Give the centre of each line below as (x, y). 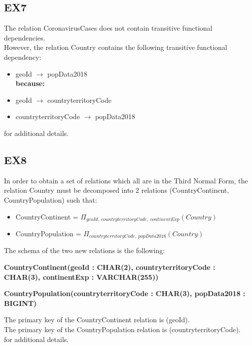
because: (30, 83)
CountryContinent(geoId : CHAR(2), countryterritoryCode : (110, 267)
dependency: (23, 57)
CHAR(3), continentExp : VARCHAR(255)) (81, 277)
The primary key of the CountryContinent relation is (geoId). (97, 320)
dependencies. (25, 37)
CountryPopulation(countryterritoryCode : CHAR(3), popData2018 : (125, 293)
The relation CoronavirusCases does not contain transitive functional (108, 28)
